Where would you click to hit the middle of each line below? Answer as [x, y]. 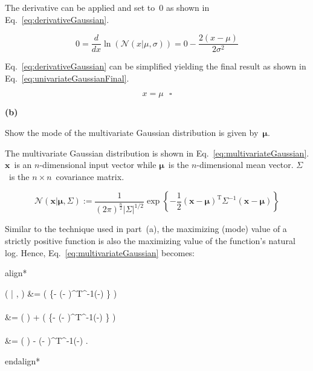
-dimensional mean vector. [245, 165]
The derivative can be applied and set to [80, 7]
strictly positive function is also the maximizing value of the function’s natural [150, 240]
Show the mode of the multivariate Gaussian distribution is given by [132, 133]
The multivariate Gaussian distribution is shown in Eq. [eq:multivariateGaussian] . [157, 153]
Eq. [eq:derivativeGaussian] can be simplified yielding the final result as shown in [156, 66]
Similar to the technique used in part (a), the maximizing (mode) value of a [146, 229]
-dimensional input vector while [98, 165]
